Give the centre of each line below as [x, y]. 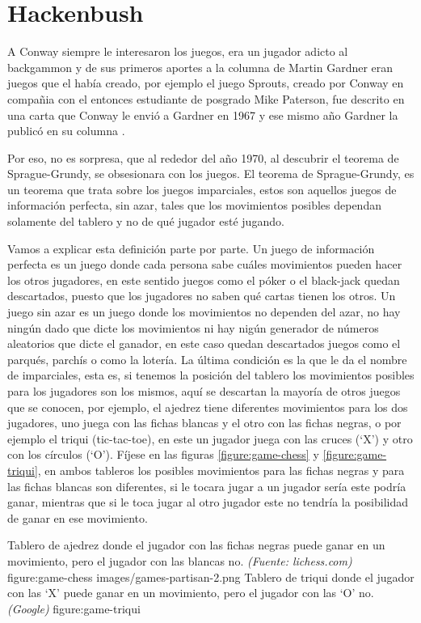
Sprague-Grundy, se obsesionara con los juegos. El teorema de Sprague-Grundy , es [211, 174]
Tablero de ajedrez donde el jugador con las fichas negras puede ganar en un [196, 545]
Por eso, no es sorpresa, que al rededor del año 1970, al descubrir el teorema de [203, 157]
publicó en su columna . [66, 131]
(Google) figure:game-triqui [74, 608]
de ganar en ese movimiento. [78, 517]
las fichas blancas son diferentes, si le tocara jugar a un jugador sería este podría [207, 486]
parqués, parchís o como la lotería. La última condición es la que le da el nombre [207, 359]
